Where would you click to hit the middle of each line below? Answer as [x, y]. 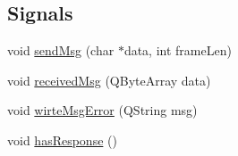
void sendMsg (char [61, 50]
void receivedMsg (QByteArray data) [109, 80]
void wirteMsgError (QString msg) [102, 110]
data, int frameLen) [178, 50]
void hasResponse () [62, 140]
